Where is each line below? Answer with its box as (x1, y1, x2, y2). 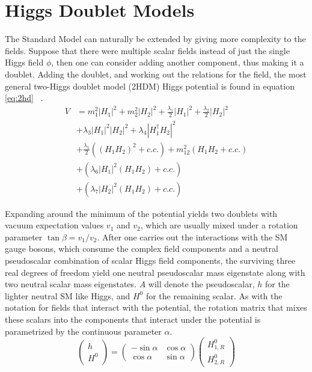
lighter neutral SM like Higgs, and (5, 289, 130, 302)
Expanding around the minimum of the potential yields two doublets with (5, 207, 278, 219)
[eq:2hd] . (5, 91, 43, 104)
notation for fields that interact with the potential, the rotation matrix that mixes (5, 301, 307, 314)
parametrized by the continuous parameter (5, 325, 162, 337)
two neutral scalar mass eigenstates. (5, 278, 136, 290)
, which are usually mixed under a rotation (140, 219, 298, 231)
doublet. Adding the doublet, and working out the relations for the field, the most (5, 67, 307, 80)
